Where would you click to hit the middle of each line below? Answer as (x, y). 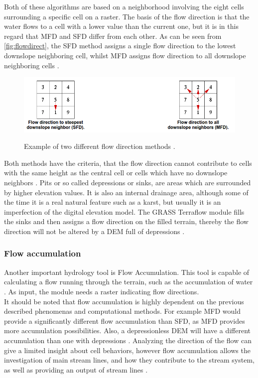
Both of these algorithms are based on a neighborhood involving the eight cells (124, 6)
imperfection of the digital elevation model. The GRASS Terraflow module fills (124, 211)
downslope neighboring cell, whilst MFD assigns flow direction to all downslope (125, 55)
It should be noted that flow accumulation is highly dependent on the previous (124, 301)
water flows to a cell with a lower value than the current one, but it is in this (121, 26)
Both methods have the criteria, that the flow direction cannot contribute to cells (128, 163)
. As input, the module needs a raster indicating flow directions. (102, 291)
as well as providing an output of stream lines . (76, 369)
